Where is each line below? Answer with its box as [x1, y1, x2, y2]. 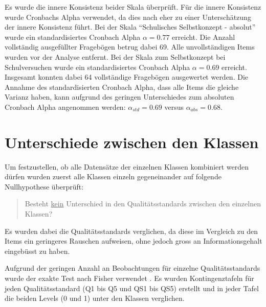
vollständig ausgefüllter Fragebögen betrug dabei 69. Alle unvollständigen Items [5, 41, 255, 52]
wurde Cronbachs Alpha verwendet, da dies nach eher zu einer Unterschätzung [5, 11, 251, 22]
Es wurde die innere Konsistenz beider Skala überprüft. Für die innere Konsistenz [5, 2, 261, 12]
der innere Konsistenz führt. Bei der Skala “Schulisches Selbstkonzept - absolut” [5, 21, 256, 32]
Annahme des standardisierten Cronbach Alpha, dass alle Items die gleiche [5, 81, 239, 92]
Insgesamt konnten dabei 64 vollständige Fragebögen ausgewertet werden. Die [5, 72, 249, 82]
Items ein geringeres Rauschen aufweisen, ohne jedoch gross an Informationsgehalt [5, 235, 262, 246]
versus [164, 101, 184, 112]
